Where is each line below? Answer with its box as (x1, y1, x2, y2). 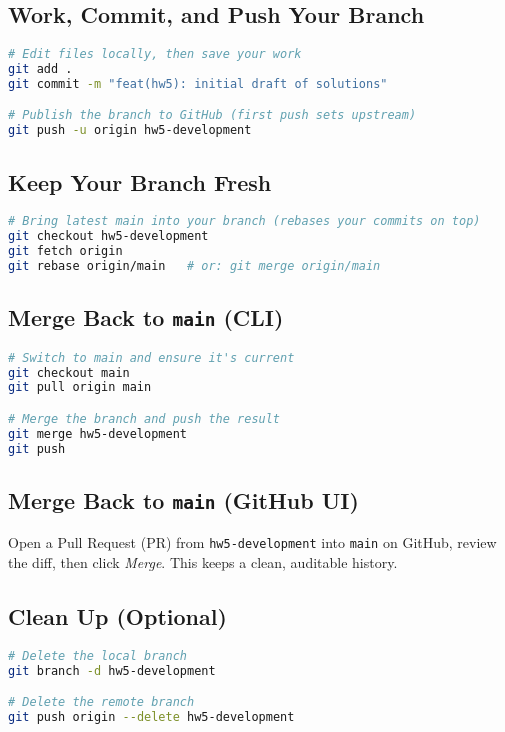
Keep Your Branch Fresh (8, 166, 272, 197)
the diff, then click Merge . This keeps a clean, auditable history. (8, 552, 398, 573)
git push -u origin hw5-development (8, 123, 252, 138)
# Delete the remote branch (8, 695, 195, 710)
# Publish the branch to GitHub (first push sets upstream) (8, 108, 417, 123)
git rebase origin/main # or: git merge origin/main (8, 259, 381, 274)
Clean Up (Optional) (8, 601, 227, 632)
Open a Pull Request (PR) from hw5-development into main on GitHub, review (8, 532, 497, 553)
